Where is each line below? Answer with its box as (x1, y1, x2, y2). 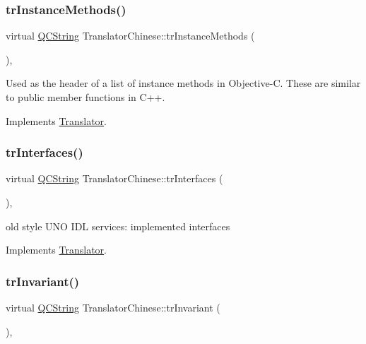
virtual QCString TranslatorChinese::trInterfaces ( (6, 171, 223, 186)
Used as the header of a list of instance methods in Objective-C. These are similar (6, 76, 361, 90)
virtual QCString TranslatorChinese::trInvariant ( (6, 300, 220, 314)
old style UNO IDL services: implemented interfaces (6, 218, 230, 233)
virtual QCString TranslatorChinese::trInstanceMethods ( (6, 28, 255, 43)
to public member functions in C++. (6, 90, 165, 104)
